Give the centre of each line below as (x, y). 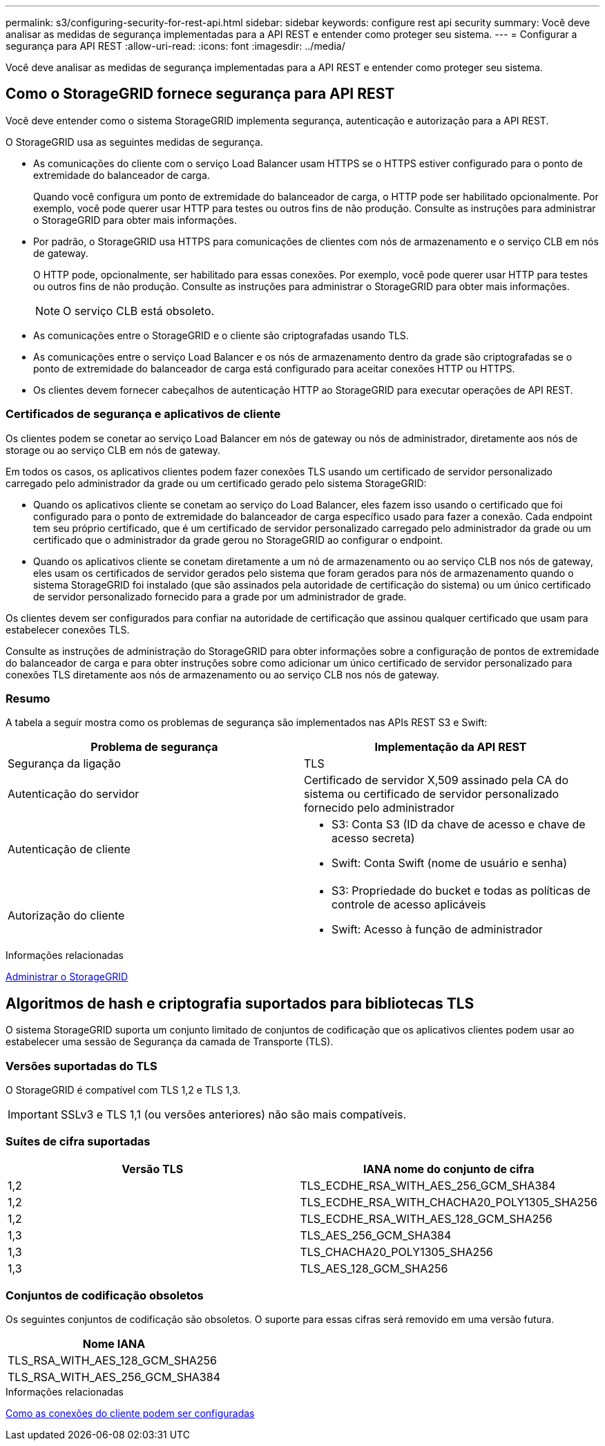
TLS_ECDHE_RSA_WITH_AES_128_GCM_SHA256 (426, 1218)
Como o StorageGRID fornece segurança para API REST (200, 94)
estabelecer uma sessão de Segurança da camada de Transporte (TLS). (170, 1042)
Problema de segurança (154, 747)
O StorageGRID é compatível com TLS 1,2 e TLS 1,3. (123, 1090)
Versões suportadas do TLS (81, 1066)
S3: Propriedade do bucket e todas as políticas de (461, 891)
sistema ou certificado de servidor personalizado (432, 794)
